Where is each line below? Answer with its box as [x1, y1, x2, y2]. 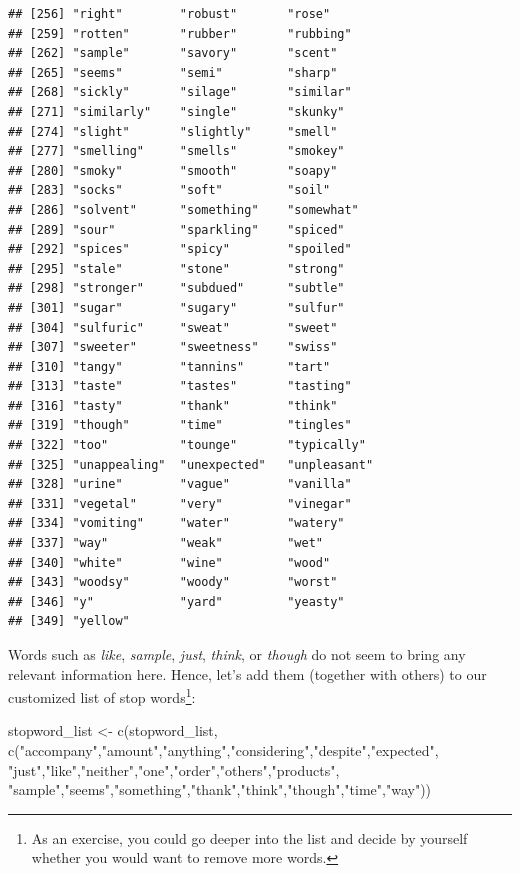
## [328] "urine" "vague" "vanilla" [8, 477, 352, 492]
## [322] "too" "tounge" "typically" [8, 438, 366, 453]
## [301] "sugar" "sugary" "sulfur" [8, 300, 345, 315]
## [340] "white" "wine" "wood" [8, 555, 331, 570]
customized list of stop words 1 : [8, 684, 196, 707]
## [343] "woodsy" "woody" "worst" [8, 575, 338, 590]
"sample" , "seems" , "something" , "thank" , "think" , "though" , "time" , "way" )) [8, 779, 432, 800]
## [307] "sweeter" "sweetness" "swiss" [8, 340, 338, 355]
